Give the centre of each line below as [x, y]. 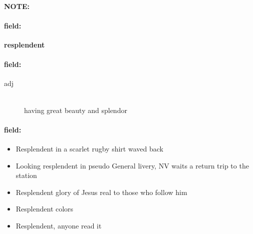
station [26, 175]
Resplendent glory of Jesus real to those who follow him [101, 192]
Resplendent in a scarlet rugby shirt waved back [89, 148]
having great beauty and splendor [76, 110]
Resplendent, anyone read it [59, 225]
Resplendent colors [45, 209]
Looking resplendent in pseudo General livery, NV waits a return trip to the [132, 165]
